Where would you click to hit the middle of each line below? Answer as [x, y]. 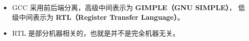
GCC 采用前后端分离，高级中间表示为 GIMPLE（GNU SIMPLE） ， [124, 7]
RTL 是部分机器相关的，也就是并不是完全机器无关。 [96, 33]
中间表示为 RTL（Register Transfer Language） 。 [101, 17]
